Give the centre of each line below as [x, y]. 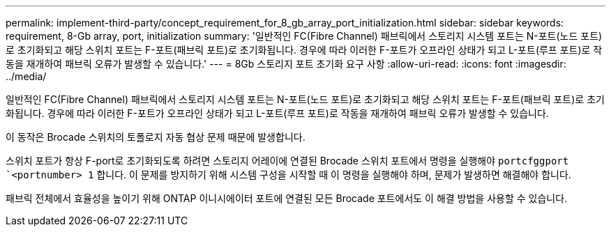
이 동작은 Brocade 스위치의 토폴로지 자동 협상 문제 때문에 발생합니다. [156, 137]
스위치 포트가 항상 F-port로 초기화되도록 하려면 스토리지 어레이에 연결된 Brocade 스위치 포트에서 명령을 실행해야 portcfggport [287, 161]
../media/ [26, 76]
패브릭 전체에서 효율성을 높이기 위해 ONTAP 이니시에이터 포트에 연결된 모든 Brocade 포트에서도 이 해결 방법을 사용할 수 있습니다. [287, 198]
